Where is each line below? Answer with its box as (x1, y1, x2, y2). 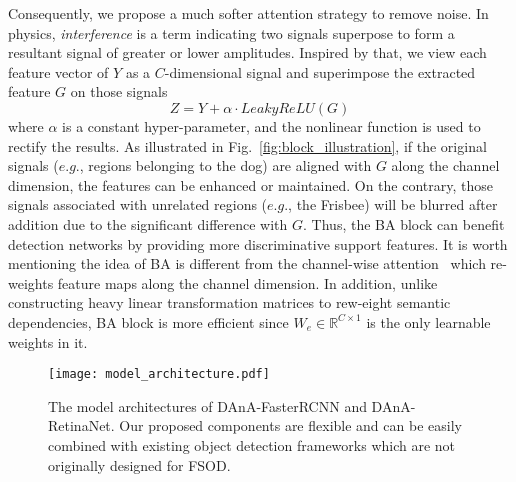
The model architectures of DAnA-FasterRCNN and (48, 395, 367, 416)
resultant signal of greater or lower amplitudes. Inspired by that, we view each (8, 42, 487, 63)
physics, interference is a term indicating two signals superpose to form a (8, 22, 455, 43)
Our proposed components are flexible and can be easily (119, 415, 462, 436)
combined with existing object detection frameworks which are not (48, 434, 456, 455)
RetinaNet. (48, 415, 115, 436)
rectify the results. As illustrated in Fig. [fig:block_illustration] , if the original (8, 135, 487, 156)
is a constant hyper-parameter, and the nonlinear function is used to (62, 115, 481, 136)
